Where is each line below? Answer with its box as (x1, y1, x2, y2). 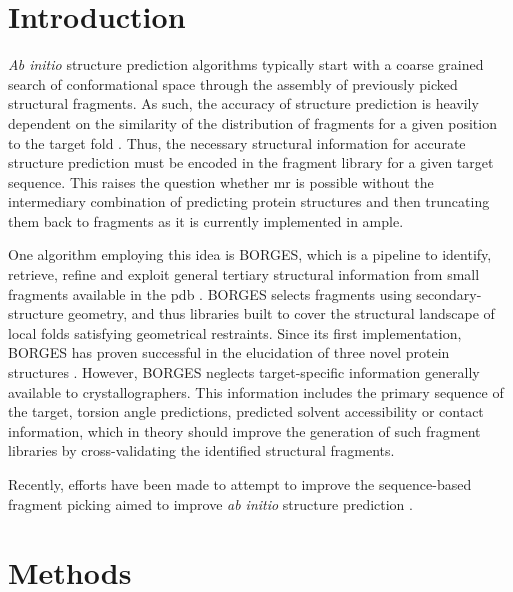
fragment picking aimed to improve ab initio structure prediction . (8, 493, 413, 514)
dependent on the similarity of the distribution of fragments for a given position (8, 112, 497, 133)
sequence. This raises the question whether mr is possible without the (8, 171, 434, 192)
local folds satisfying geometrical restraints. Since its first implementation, (8, 322, 462, 343)
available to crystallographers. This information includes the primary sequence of (8, 381, 504, 402)
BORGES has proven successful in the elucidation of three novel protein (8, 342, 450, 363)
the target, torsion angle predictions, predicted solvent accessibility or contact (8, 401, 484, 422)
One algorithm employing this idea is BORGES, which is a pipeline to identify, (8, 244, 492, 265)
